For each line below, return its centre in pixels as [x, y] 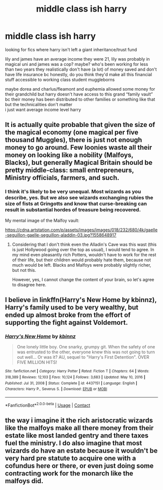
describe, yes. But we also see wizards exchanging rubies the [79, 198]
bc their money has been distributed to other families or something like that [80, 99]
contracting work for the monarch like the [69, 473]
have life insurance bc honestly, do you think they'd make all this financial [79, 74]
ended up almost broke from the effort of [68, 315]
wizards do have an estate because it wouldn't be [81, 450]
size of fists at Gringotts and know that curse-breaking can [76, 204]
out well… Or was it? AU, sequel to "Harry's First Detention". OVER [83, 357]
